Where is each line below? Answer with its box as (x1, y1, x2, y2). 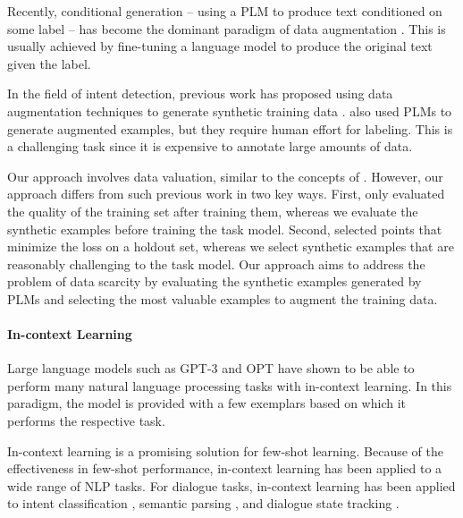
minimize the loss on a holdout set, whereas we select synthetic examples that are (7, 237, 454, 256)
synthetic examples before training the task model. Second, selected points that (7, 219, 442, 238)
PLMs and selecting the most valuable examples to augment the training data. (7, 289, 438, 308)
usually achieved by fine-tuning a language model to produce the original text (7, 37, 433, 55)
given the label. (7, 54, 91, 72)
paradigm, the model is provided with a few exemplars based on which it (7, 394, 407, 412)
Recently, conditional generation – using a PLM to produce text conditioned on (7, 2, 442, 20)
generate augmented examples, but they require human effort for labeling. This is (7, 119, 453, 138)
